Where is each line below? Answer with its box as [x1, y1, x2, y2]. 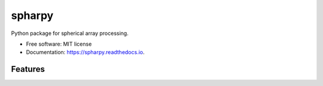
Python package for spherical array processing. [11, 30, 129, 37]
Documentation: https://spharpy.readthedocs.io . [26, 49, 145, 56]
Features [11, 64, 45, 74]
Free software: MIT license [26, 40, 92, 47]
